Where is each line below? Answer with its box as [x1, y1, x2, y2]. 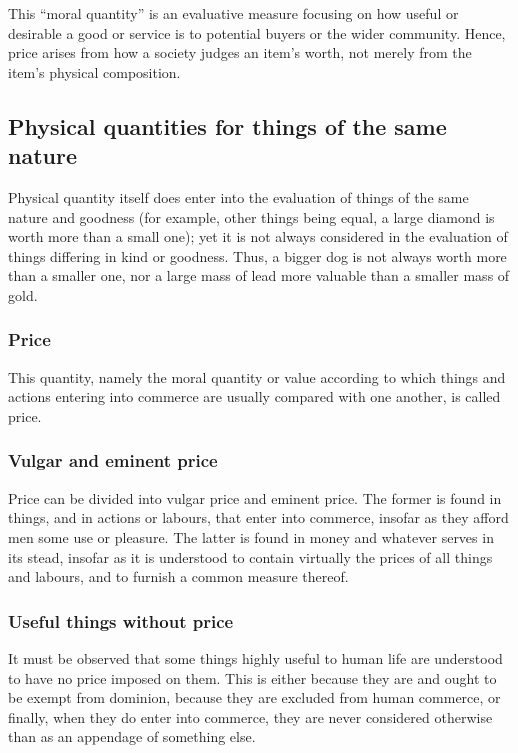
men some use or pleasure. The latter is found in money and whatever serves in [8, 526, 494, 547]
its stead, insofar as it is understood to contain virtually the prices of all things [8, 546, 493, 567]
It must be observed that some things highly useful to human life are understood [8, 647, 503, 668]
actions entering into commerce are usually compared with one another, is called [8, 386, 501, 407]
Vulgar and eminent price [8, 448, 218, 473]
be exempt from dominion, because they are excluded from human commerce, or [8, 687, 501, 708]
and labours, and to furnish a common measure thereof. [8, 566, 349, 587]
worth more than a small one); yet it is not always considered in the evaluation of [8, 226, 508, 247]
